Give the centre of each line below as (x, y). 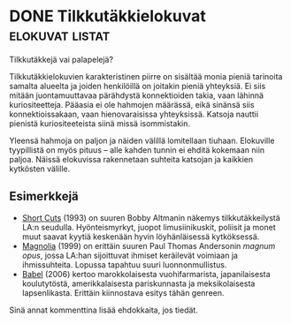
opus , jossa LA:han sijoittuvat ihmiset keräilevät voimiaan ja (130, 255)
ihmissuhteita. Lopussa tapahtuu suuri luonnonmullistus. (124, 264)
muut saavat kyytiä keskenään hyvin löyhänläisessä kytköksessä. (141, 237)
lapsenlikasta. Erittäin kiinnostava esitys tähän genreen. (123, 292)
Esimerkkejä (44, 196)
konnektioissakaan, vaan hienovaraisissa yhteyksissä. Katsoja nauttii (134, 114)
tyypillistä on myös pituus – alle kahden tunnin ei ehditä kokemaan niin (137, 150)
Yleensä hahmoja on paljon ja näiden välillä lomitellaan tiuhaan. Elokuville (142, 140)
